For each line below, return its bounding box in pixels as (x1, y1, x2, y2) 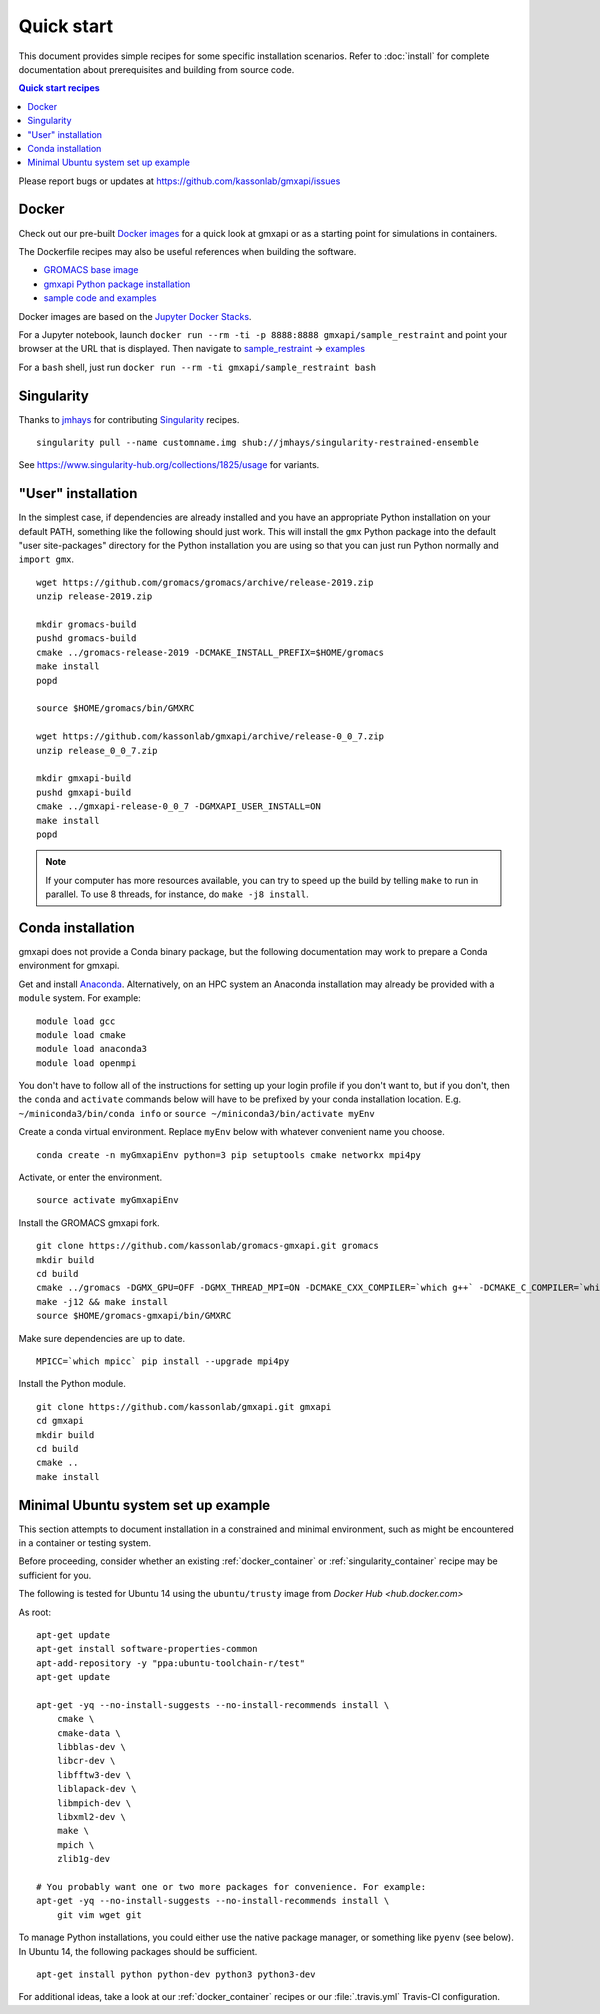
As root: (18, 1606, 52, 1618)
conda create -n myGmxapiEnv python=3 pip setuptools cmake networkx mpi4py (36, 1149, 422, 1160)
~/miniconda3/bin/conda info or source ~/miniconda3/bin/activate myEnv (18, 1107, 375, 1119)
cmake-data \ (56, 1727, 121, 1739)
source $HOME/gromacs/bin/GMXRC (36, 703, 195, 714)
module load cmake (36, 1029, 127, 1040)
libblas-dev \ (56, 1741, 127, 1753)
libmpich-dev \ (56, 1797, 132, 1809)
